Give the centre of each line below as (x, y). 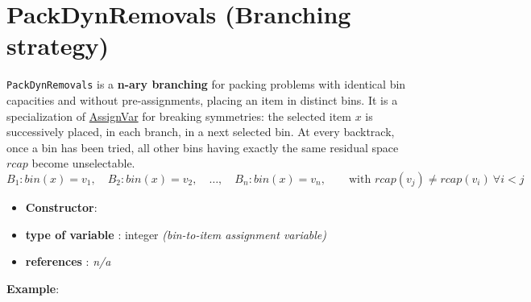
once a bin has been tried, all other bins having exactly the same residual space (203, 147)
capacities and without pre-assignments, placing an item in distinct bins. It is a (202, 99)
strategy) (58, 46)
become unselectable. (83, 163)
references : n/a (68, 261)
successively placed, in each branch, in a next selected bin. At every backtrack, (201, 132)
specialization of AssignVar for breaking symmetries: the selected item (179, 116)
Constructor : (61, 207)
